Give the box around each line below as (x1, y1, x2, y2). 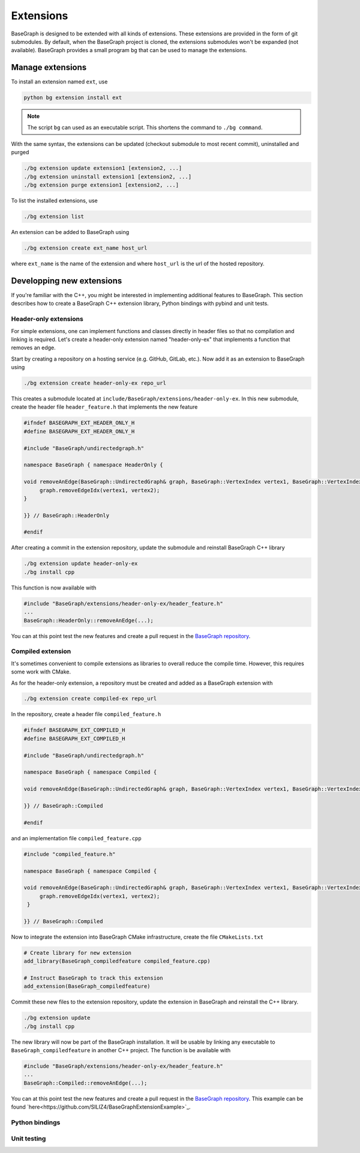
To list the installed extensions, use (11, 197, 98, 204)
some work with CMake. (11, 668, 71, 675)
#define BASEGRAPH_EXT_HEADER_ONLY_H (23, 428, 135, 435)
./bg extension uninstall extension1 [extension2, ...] (23, 173, 192, 180)
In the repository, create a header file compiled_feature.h (11, 711, 161, 718)
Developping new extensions (11, 275, 122, 286)
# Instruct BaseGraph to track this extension (23, 974, 163, 981)
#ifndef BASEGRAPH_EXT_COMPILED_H (23, 727, 125, 733)
